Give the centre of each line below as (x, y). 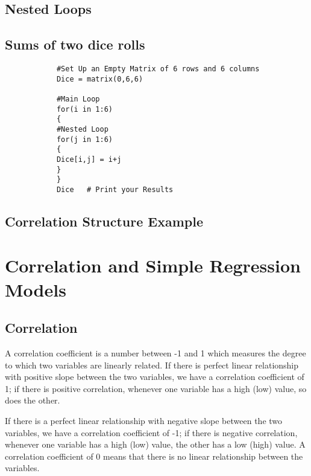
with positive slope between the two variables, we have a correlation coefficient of (155, 377)
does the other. (33, 400)
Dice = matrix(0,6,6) (100, 79)
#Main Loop (78, 99)
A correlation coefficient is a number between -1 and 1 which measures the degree (155, 353)
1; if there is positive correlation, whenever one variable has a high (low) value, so (156, 388)
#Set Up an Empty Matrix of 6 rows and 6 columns (158, 69)
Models (36, 289)
